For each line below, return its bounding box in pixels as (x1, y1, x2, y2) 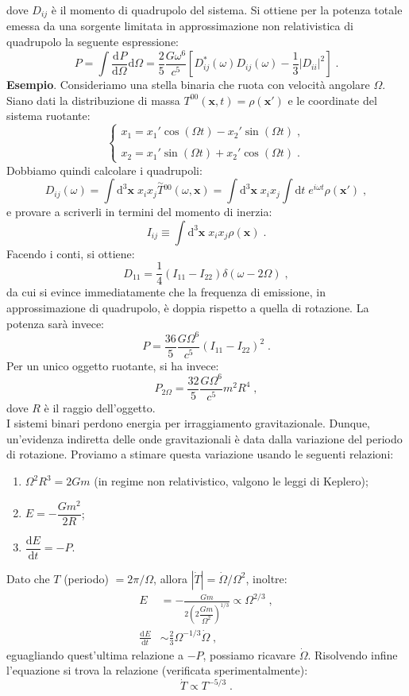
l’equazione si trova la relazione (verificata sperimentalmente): (6, 662, 308, 679)
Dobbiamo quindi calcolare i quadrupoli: (6, 161, 203, 178)
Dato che (6, 570, 50, 586)
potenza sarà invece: (6, 315, 104, 331)
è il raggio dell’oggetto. (44, 399, 156, 416)
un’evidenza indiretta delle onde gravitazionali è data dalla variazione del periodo (6, 430, 403, 447)
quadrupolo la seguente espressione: (6, 33, 179, 50)
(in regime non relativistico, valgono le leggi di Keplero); (94, 473, 368, 489)
